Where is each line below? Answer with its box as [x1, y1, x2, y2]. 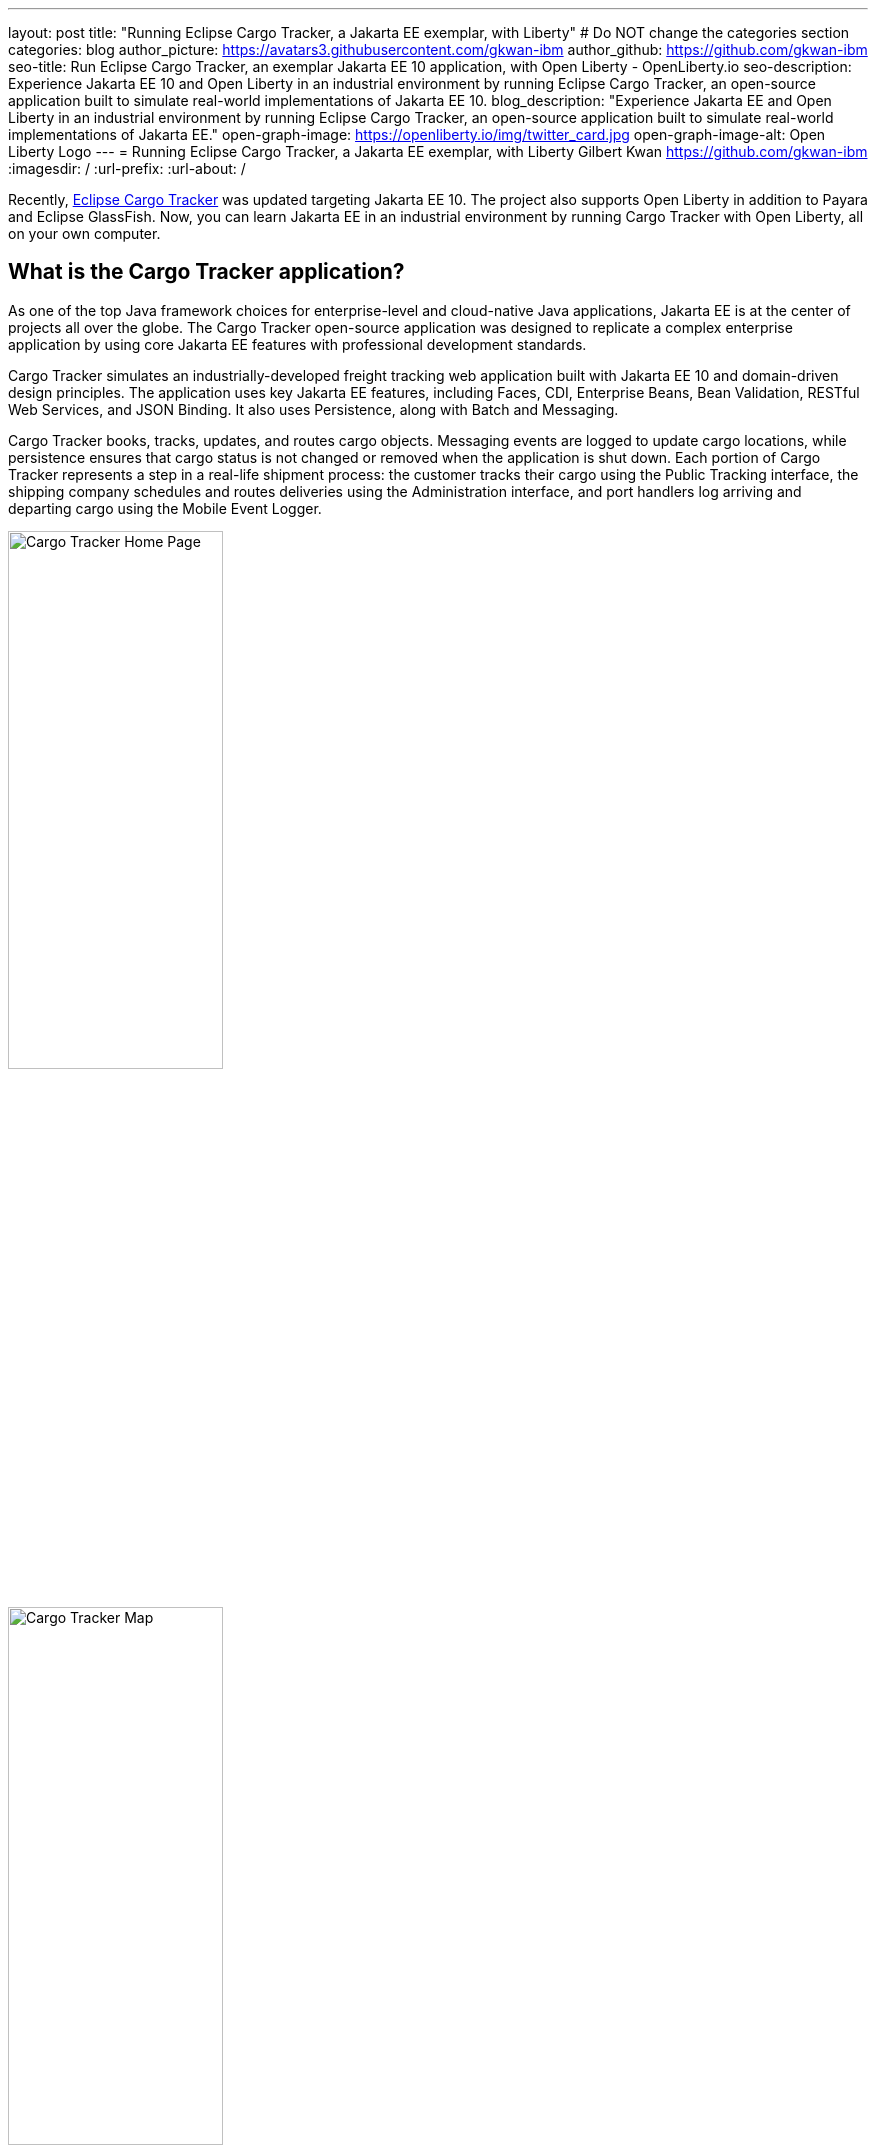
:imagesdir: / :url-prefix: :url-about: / [8, 160, 246, 177]
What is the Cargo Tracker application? [8, 259, 405, 285]
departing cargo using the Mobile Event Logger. [8, 499, 322, 517]
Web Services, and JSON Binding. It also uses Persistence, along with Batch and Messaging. [8, 400, 619, 418]
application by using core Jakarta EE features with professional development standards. [8, 335, 587, 353]
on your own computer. [8, 225, 161, 242]
